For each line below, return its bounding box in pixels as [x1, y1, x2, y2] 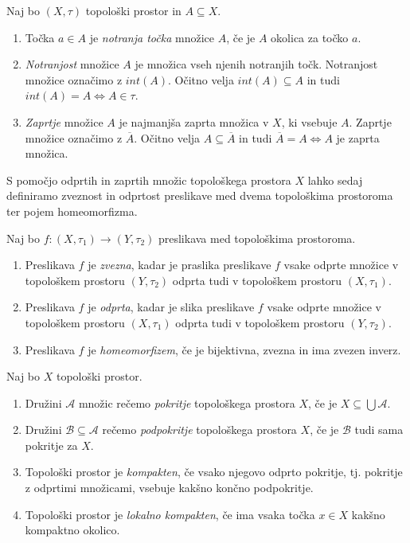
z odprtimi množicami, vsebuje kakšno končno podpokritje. [25, 479, 314, 496]
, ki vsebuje [281, 113, 338, 130]
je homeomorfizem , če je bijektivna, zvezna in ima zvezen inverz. [88, 341, 401, 357]
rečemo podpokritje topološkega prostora [102, 421, 297, 438]
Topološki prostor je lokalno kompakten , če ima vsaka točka [25, 506, 315, 522]
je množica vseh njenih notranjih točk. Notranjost [135, 56, 378, 72]
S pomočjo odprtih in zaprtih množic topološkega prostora [6, 171, 291, 188]
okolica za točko [271, 29, 349, 45]
